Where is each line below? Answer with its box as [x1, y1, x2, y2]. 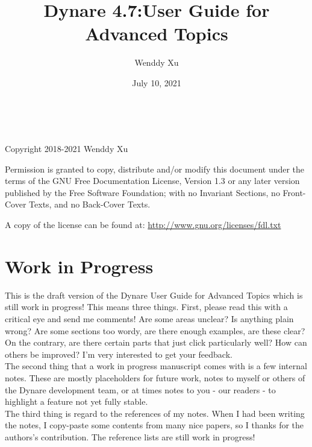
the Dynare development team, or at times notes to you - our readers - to [5, 383, 276, 396]
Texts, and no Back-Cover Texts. [29, 198, 151, 211]
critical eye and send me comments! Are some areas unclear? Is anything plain [5, 312, 294, 325]
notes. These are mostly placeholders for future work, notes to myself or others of [5, 371, 305, 384]
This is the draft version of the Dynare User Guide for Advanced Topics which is [5, 288, 303, 301]
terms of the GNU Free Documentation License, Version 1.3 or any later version [5, 174, 300, 187]
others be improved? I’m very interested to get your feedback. [5, 347, 232, 360]
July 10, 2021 [132, 76, 181, 89]
